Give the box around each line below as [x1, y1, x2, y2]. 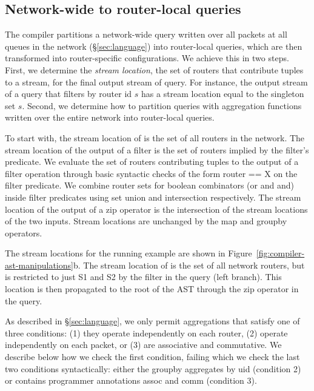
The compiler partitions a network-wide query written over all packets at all [5, 28, 287, 41]
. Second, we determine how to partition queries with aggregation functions [22, 99, 302, 112]
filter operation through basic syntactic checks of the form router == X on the [5, 167, 298, 179]
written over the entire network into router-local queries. [5, 111, 215, 124]
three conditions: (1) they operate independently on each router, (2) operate [5, 326, 288, 339]
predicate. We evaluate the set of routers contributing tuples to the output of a [5, 155, 299, 168]
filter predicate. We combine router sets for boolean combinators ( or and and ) [5, 179, 294, 192]
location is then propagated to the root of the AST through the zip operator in [5, 282, 299, 295]
